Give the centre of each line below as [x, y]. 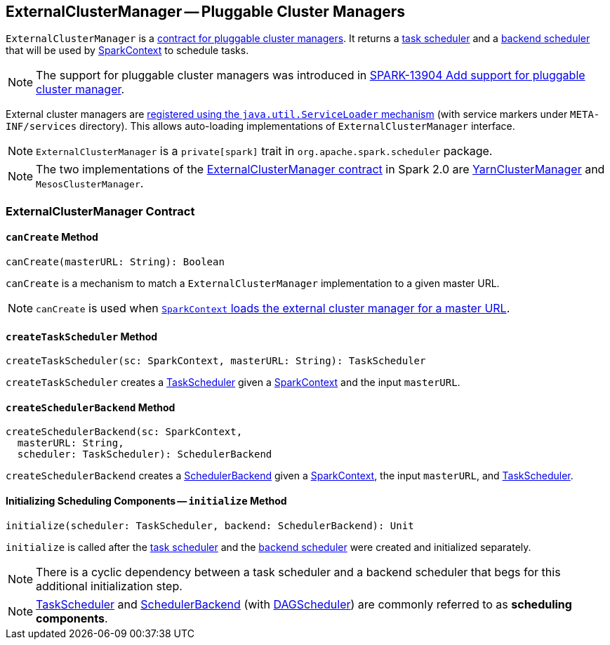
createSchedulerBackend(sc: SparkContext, [124, 432]
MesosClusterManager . [90, 184]
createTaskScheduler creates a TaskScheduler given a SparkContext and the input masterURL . [233, 383]
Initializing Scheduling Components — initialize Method [146, 501]
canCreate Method [52, 237]
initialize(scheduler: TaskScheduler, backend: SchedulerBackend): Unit [210, 525]
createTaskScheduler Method [82, 336]
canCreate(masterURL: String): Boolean [115, 262]
